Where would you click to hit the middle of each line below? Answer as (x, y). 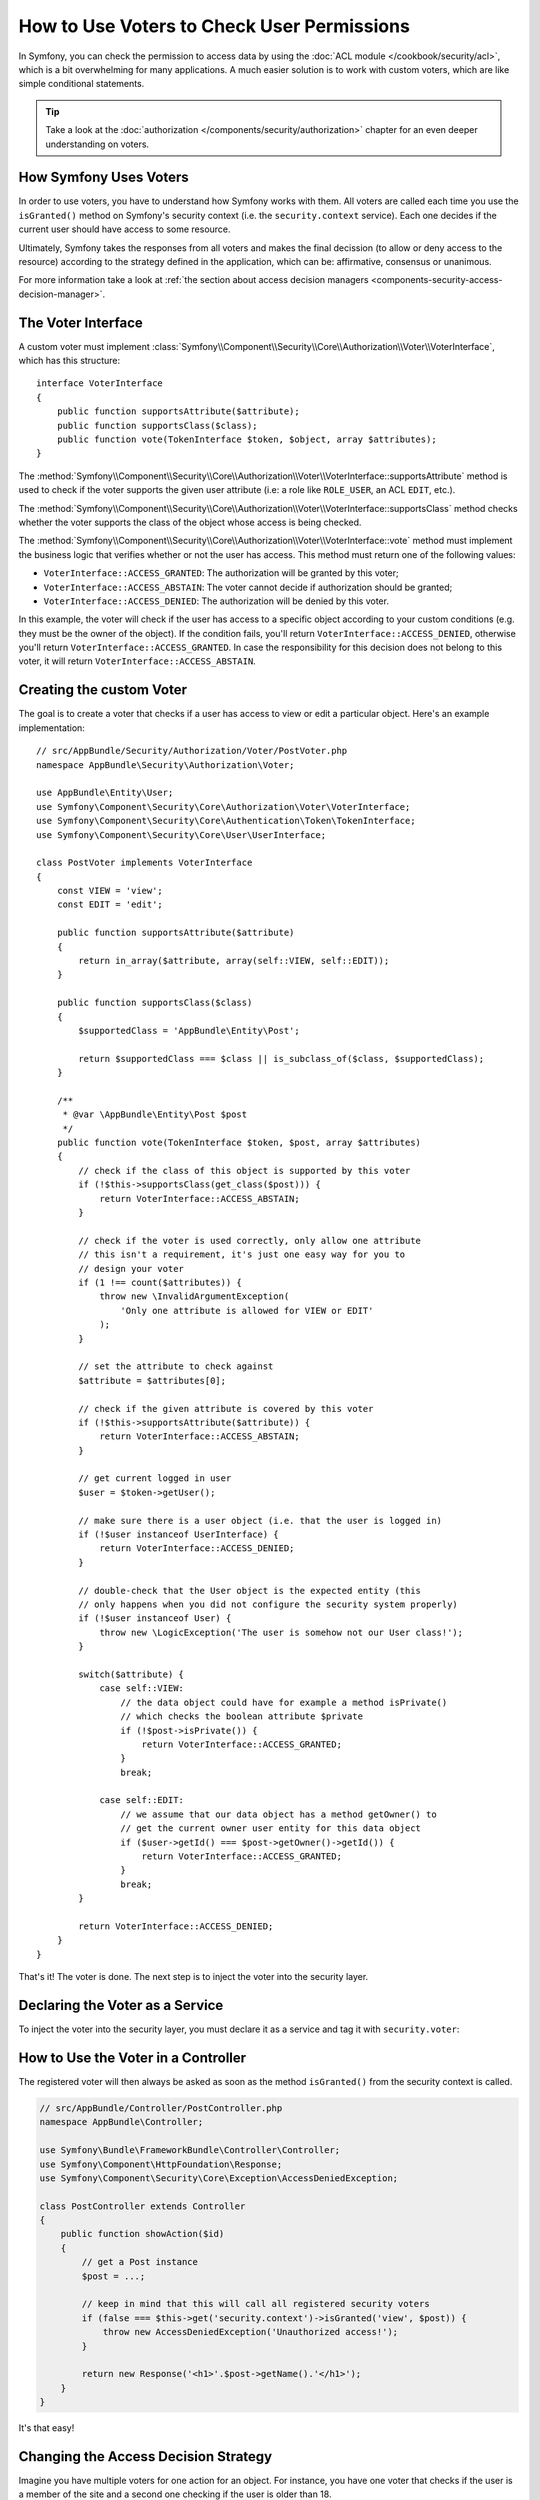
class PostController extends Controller (142, 2206)
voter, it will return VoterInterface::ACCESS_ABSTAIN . (137, 661)
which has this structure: (69, 361)
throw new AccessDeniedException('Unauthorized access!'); (250, 2332)
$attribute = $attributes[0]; (152, 1380)
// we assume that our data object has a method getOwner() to (278, 1814)
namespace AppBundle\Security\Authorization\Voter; (165, 764)
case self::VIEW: (142, 1688)
